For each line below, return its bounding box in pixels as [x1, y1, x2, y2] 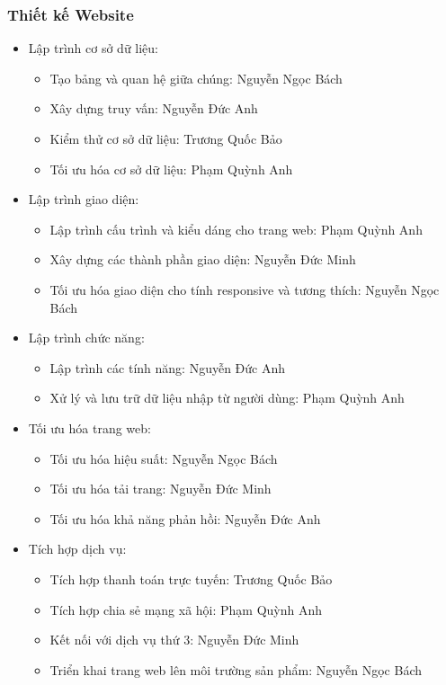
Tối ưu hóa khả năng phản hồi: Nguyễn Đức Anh [49, 509, 321, 528]
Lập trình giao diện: [28, 190, 139, 209]
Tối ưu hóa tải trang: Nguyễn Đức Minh [49, 479, 272, 498]
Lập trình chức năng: [28, 328, 145, 347]
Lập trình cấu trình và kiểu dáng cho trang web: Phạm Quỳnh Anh [49, 219, 423, 238]
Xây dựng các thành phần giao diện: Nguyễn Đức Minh [49, 250, 356, 269]
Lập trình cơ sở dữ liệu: [28, 39, 159, 58]
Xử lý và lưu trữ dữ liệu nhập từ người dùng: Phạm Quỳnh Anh [49, 388, 405, 407]
